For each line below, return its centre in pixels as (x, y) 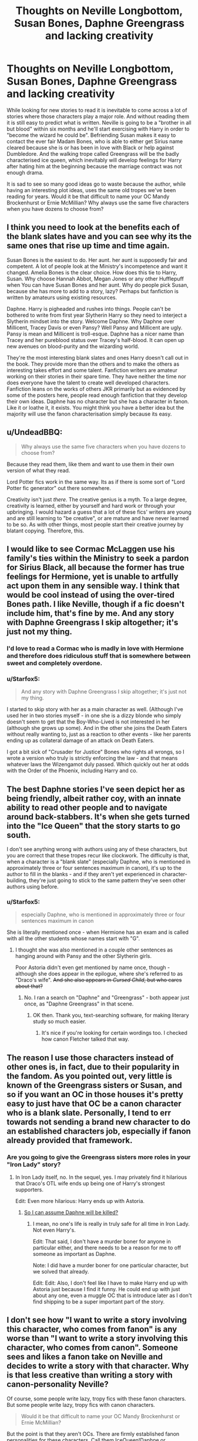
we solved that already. (61, 1271)
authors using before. (33, 886)
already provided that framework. (70, 1140)
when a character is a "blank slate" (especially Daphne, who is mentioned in (99, 862)
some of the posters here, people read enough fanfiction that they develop (97, 395)
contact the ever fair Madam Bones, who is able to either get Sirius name (95, 141)
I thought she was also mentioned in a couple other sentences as (94, 950)
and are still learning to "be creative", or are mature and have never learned (98, 518)
